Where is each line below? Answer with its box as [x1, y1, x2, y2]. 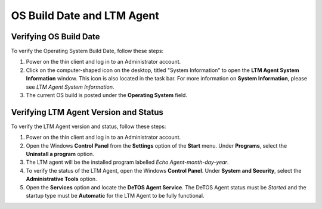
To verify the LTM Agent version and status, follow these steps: [11, 123, 166, 130]
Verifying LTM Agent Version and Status [11, 107, 164, 117]
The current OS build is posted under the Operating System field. [26, 92, 188, 99]
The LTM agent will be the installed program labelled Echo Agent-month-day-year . [26, 158, 229, 166]
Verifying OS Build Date [11, 32, 101, 42]
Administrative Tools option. [26, 176, 97, 183]
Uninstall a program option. [26, 151, 95, 158]
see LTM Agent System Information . [26, 83, 114, 91]
